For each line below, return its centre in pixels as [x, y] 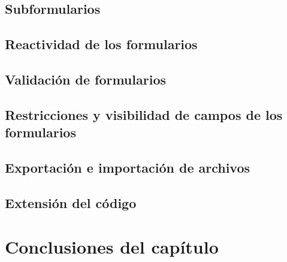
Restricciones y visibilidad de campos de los [144, 114]
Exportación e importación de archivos [128, 167]
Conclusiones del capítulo [112, 247]
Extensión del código [71, 202]
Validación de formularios [85, 79]
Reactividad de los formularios [101, 44]
